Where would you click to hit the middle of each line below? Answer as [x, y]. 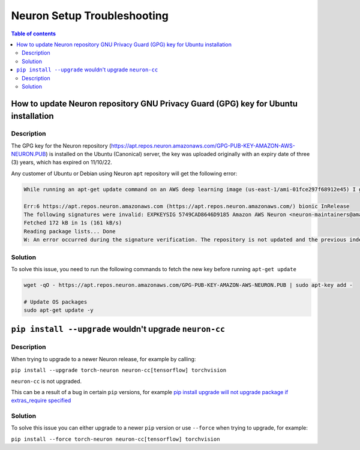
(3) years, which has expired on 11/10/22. [61, 163]
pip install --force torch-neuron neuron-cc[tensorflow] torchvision [115, 439]
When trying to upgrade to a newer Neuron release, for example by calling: [103, 359]
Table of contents [34, 34]
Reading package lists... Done [70, 231]
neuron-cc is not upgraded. [46, 381]
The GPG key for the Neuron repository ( [61, 145]
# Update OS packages [55, 302]
